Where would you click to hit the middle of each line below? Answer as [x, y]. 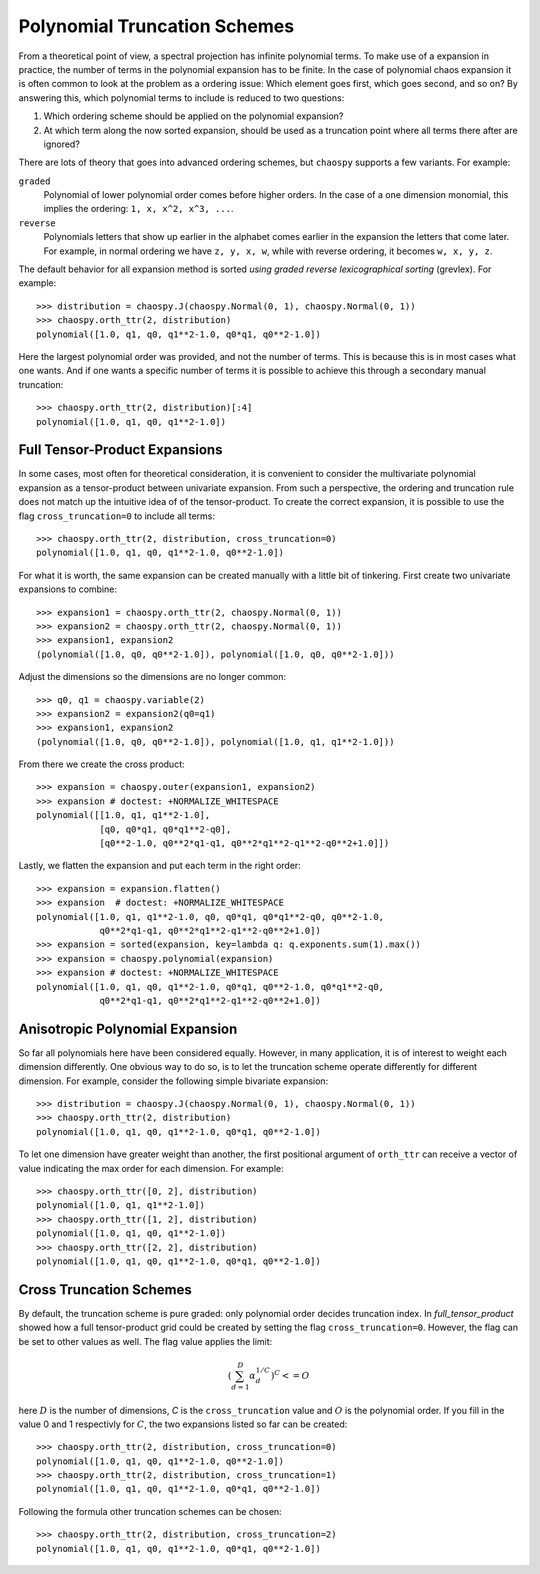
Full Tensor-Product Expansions [120, 450]
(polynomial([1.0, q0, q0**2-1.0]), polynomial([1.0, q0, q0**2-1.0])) [215, 654]
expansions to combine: [67, 589]
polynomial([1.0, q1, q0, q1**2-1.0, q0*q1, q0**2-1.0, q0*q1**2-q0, [210, 986]
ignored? [61, 144]
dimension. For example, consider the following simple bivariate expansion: [173, 1081]
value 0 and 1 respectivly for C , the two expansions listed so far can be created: [183, 1424]
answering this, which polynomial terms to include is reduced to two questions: [181, 97]
